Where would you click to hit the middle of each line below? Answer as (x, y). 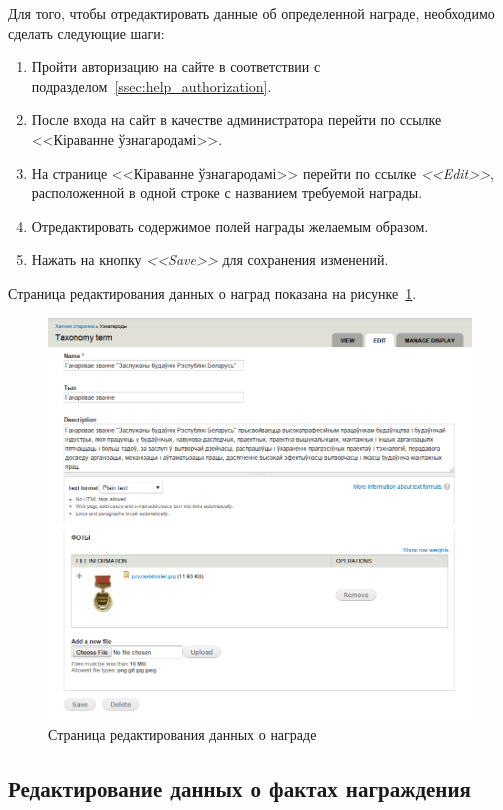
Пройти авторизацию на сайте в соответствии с (176, 66)
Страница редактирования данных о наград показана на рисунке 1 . (212, 292)
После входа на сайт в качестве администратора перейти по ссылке (236, 119)
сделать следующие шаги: (86, 32)
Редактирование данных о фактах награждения (239, 787)
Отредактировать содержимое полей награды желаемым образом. (230, 225)
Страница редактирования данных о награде (182, 733)
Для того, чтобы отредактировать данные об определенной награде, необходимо (251, 13)
